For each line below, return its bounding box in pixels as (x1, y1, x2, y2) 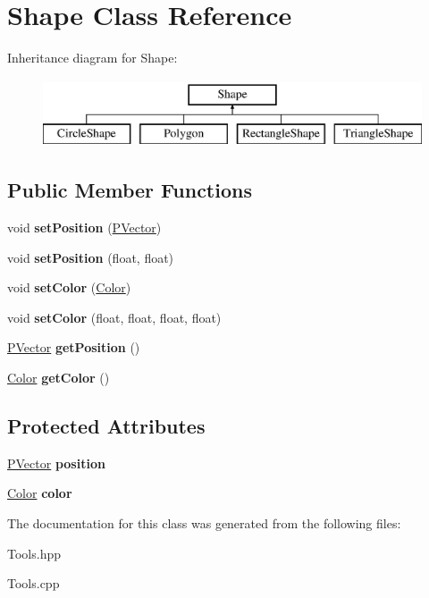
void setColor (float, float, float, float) (7, 307, 222, 326)
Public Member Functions (7, 176, 252, 204)
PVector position (7, 453, 105, 472)
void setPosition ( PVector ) (7, 218, 162, 237)
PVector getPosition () (7, 338, 140, 357)
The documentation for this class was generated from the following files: (7, 514, 401, 533)
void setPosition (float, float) (7, 248, 174, 266)
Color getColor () (7, 368, 110, 387)
